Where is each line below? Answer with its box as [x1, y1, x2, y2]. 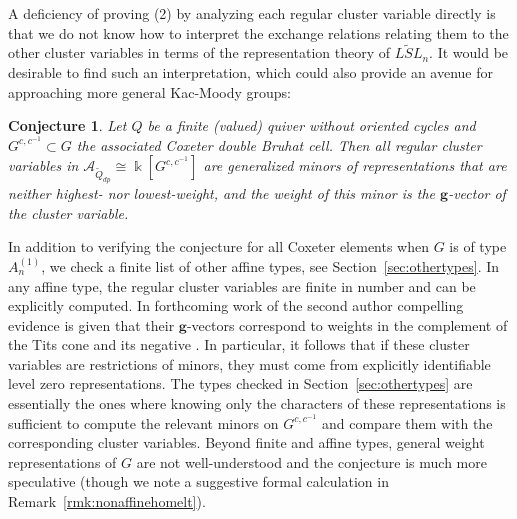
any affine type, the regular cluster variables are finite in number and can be [8, 275, 476, 296]
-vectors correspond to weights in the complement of [186, 314, 508, 335]
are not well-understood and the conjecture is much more [136, 451, 487, 472]
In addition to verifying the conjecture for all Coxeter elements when [8, 236, 430, 257]
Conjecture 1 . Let [8, 115, 127, 136]
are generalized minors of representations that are [203, 155, 507, 176]
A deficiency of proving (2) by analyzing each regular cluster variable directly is [8, 3, 496, 23]
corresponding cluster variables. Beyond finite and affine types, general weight [8, 432, 485, 453]
